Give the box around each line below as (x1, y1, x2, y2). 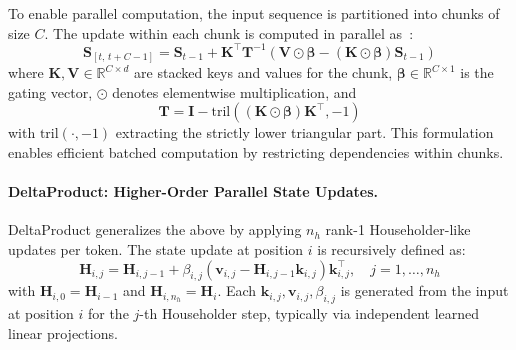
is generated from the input (340, 280, 509, 301)
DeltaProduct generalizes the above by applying (8, 219, 302, 240)
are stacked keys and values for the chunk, (134, 62, 393, 83)
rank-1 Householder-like (325, 219, 471, 240)
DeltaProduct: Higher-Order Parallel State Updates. (8, 181, 379, 202)
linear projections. (8, 322, 118, 343)
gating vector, (8, 81, 93, 102)
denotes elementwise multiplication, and (112, 81, 357, 102)
